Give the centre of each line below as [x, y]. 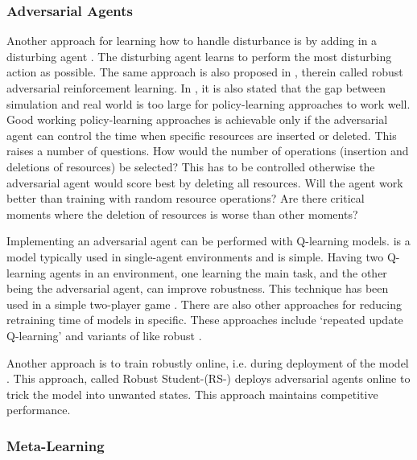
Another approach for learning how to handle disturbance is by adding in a [192, 41]
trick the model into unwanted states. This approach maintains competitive [192, 394]
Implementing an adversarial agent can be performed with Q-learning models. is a [208, 241]
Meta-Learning [56, 445]
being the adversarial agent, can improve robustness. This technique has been [198, 288]
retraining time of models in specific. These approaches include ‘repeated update [205, 320]
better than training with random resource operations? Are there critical [186, 198]
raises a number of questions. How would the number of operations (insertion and [208, 151]
